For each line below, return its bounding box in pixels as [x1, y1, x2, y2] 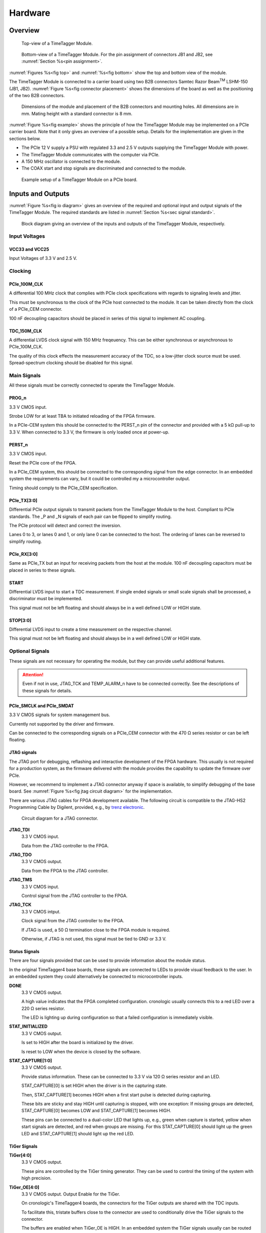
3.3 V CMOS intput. [21, 908, 61, 914]
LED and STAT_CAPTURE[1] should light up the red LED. [21, 1130, 134, 1136]
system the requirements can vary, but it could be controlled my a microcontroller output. [9, 476, 191, 482]
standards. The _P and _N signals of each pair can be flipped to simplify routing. [9, 513, 172, 519]
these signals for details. [22, 688, 72, 693]
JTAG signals [9, 750, 37, 756]
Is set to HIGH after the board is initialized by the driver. [21, 1040, 134, 1046]
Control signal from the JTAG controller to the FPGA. [21, 893, 128, 899]
